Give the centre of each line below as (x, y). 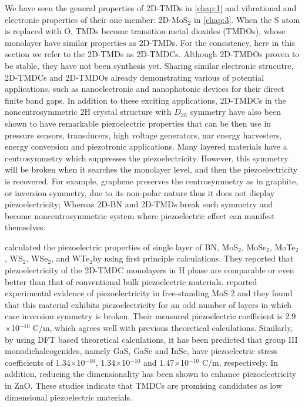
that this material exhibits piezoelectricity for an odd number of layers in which (148, 304)
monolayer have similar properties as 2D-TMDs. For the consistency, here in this (150, 42)
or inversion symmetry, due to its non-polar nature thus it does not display (140, 192)
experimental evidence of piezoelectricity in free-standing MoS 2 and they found (149, 293)
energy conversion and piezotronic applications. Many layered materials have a (146, 146)
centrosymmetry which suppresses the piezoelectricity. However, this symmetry (147, 158)
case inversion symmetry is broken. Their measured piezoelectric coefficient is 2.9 (150, 316)
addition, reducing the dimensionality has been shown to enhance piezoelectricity (151, 374)
